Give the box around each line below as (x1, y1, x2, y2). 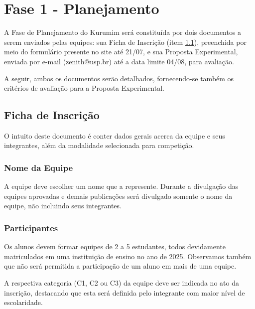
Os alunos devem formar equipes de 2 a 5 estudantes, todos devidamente (4, 241, 226, 252)
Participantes (4, 222, 58, 234)
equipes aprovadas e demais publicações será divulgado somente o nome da (4, 190, 233, 201)
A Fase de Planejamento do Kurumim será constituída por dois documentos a (4, 27, 242, 37)
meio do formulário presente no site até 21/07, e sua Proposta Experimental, (4, 46, 238, 57)
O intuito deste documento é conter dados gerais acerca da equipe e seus (4, 130, 225, 141)
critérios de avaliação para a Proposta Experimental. (4, 83, 164, 93)
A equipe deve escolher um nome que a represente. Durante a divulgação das (4, 181, 239, 191)
